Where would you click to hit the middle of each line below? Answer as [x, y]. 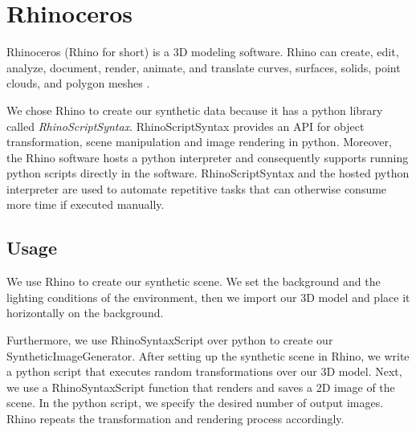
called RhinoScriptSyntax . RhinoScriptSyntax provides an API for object [186, 126]
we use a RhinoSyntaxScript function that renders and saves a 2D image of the [201, 387]
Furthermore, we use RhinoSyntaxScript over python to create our [170, 340]
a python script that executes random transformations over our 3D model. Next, [204, 371]
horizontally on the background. [85, 313]
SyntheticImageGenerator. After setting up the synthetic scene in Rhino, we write [208, 355]
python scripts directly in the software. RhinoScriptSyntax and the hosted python [208, 173]
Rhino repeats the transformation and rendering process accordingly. [175, 419]
